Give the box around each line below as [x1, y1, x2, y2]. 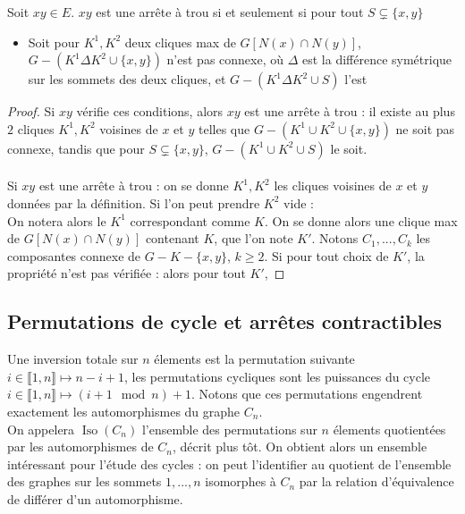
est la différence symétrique [302, 50, 452, 69]
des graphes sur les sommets [7, 472, 162, 491]
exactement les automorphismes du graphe [7, 401, 241, 420]
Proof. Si [7, 102, 55, 121]
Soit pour [28, 32, 80, 51]
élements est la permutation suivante [154, 350, 355, 368]
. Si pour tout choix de [264, 246, 389, 265]
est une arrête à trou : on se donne [38, 176, 229, 195]
